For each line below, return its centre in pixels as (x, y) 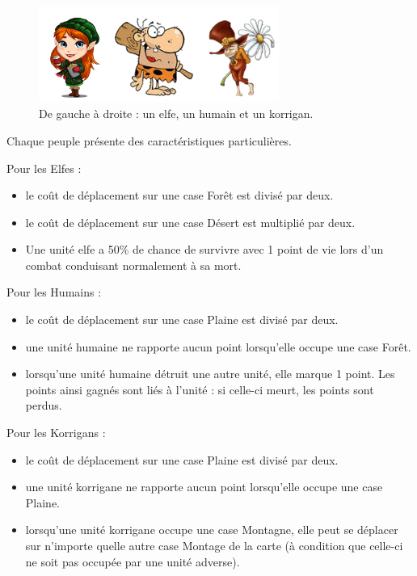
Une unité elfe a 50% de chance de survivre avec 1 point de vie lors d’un (204, 249)
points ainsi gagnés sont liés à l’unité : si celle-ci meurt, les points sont (200, 389)
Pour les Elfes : (44, 168)
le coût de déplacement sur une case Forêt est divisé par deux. (179, 195)
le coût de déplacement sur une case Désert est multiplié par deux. (190, 222)
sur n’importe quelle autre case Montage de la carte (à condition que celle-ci (214, 545)
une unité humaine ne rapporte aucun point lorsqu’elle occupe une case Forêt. (218, 346)
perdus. (44, 405)
